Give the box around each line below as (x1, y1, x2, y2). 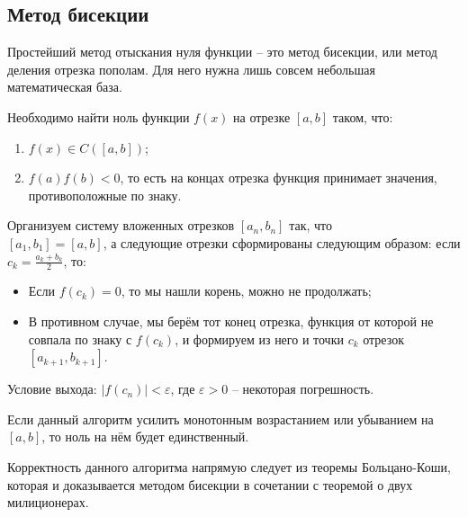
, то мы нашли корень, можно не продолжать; (121, 281, 372, 300)
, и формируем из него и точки (175, 329, 344, 348)
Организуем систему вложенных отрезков (7, 216, 235, 235)
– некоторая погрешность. (231, 379, 374, 398)
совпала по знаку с (28, 329, 132, 348)
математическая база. (7, 77, 122, 96)
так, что (289, 216, 332, 235)
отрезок (363, 329, 404, 348)
